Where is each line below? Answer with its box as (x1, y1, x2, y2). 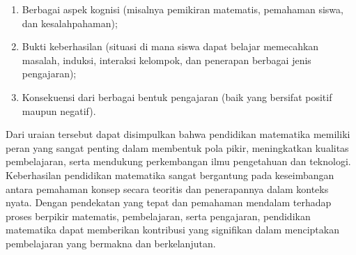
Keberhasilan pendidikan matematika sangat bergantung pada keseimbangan (6, 167, 334, 182)
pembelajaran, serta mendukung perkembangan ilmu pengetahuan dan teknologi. (6, 154, 351, 169)
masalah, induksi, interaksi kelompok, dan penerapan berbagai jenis (22, 52, 311, 67)
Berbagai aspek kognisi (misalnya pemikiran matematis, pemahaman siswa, (22, 2, 343, 16)
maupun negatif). (22, 103, 96, 118)
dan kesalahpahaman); (22, 15, 118, 30)
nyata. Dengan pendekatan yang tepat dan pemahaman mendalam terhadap (6, 195, 332, 210)
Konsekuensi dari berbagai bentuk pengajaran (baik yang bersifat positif (22, 89, 332, 104)
